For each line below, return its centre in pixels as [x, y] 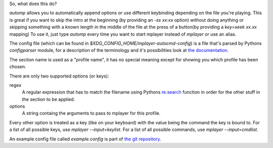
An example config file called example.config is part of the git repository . [85, 139]
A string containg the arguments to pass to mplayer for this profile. [91, 113]
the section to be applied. [49, 99]
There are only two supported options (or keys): [59, 76]
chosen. [18, 67]
